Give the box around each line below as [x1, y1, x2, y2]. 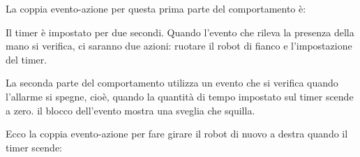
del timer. [6, 52, 47, 66]
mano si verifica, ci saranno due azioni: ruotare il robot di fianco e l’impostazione [6, 38, 352, 53]
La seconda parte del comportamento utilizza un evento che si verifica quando [6, 75, 338, 90]
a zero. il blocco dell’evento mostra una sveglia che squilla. [6, 103, 255, 117]
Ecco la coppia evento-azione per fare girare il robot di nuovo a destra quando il [6, 126, 348, 141]
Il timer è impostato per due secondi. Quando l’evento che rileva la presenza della [6, 24, 354, 39]
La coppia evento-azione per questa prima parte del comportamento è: [6, 1, 306, 15]
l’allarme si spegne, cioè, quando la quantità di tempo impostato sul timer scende [6, 89, 354, 103]
